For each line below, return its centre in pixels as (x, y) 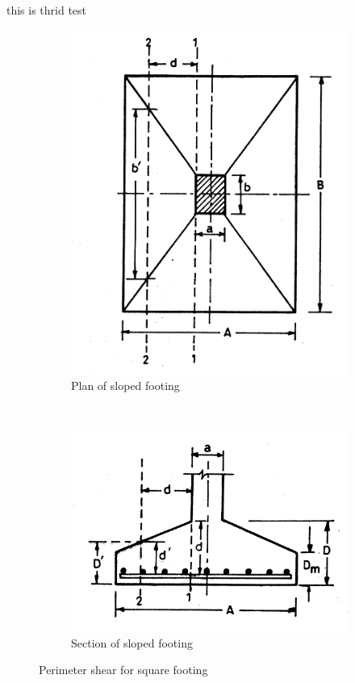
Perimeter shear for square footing (123, 670)
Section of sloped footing (132, 642)
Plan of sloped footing (125, 385)
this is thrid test (47, 10)
